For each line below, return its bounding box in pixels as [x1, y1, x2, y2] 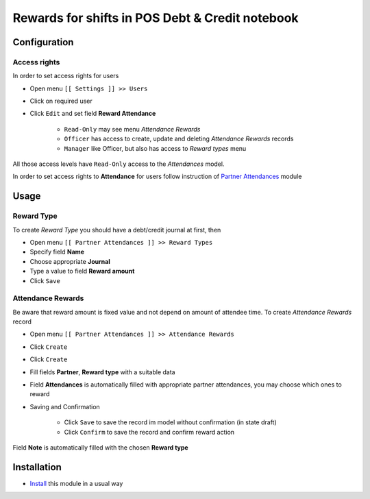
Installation [12, 461, 62, 473]
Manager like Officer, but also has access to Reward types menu [64, 144, 247, 152]
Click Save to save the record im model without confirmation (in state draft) [64, 418, 277, 426]
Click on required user [29, 97, 92, 106]
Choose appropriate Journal [29, 257, 110, 265]
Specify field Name [29, 247, 85, 256]
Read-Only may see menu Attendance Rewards [64, 125, 201, 133]
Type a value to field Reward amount [29, 267, 135, 276]
